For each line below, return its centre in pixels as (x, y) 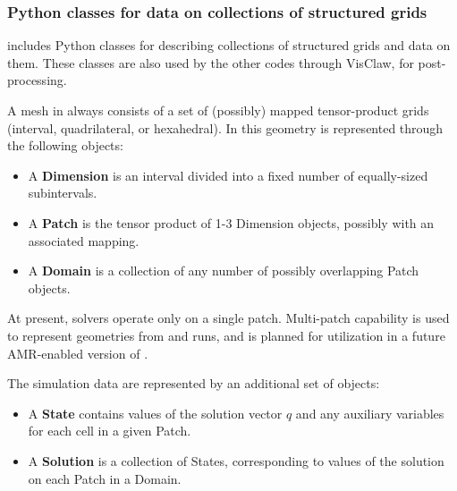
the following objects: (65, 145)
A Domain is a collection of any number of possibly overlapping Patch (224, 271)
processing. (37, 80)
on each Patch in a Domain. (105, 478)
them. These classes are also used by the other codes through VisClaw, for (211, 62)
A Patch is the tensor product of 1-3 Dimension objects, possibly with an (231, 222)
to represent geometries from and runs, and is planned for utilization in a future (226, 335)
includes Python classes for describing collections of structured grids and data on (229, 45)
